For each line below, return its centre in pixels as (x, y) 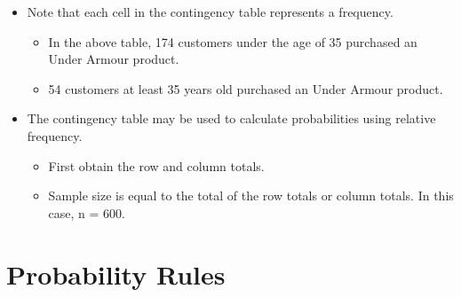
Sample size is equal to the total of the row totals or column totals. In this (251, 195)
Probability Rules (116, 274)
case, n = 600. (87, 212)
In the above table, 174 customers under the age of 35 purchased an (233, 41)
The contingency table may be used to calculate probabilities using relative (231, 118)
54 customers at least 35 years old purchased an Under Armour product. (246, 88)
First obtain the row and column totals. (156, 165)
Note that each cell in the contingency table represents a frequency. (210, 12)
